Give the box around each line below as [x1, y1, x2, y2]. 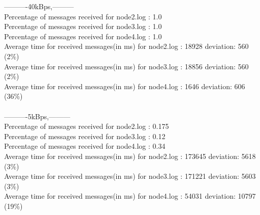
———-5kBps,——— [4, 111, 71, 121]
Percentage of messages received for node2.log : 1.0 [4, 11, 162, 21]
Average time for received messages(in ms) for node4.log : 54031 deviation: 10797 [4, 191, 256, 201]
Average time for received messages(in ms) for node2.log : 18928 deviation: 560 [4, 41, 249, 51]
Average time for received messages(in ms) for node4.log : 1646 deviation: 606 [4, 80, 245, 91]
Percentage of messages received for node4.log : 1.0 [4, 31, 162, 41]
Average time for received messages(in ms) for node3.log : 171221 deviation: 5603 [4, 171, 256, 181]
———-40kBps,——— [4, 1, 74, 11]
